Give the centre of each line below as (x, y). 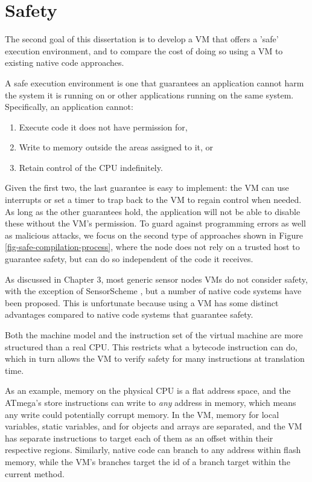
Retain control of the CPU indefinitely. (91, 167)
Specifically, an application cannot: (69, 107)
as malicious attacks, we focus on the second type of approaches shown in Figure (154, 235)
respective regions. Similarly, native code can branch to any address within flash (153, 450)
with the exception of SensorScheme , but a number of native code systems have (153, 291)
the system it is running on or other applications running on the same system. (149, 95)
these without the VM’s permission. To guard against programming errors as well (155, 223)
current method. (35, 473)
